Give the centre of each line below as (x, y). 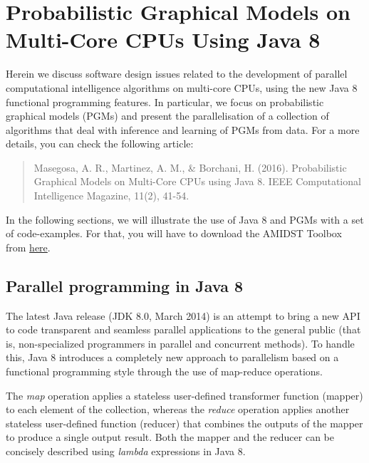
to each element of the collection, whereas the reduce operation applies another (178, 409)
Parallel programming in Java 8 (125, 285)
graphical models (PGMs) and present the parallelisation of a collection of (167, 116)
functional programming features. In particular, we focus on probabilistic (165, 102)
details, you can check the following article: (100, 144)
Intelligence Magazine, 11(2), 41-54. (111, 196)
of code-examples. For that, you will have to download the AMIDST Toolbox (174, 233)
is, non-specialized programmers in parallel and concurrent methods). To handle (180, 343)
